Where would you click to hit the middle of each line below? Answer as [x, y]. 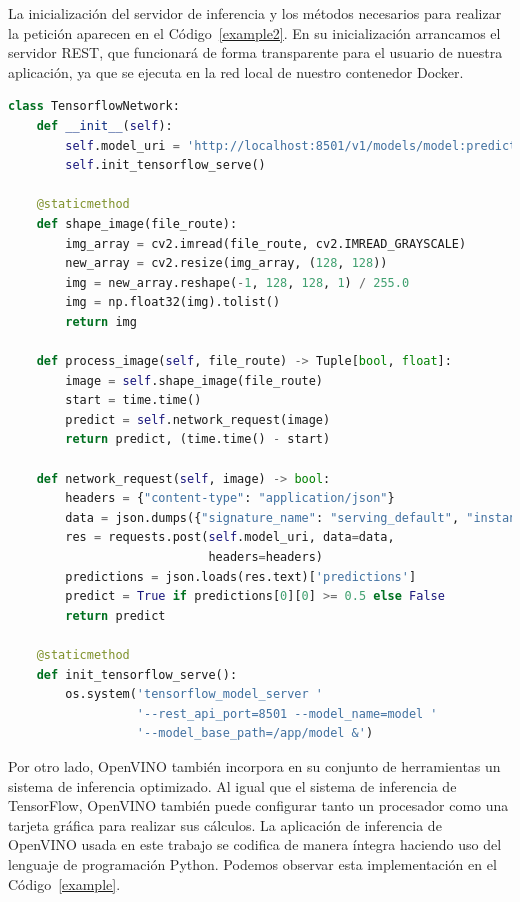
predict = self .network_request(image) [198, 419]
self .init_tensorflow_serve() [165, 165]
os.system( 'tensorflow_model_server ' [194, 694]
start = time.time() [133, 400]
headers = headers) [266, 557]
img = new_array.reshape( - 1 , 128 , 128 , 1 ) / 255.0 [237, 282]
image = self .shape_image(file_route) [194, 380]
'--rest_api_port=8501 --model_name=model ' [287, 713]
